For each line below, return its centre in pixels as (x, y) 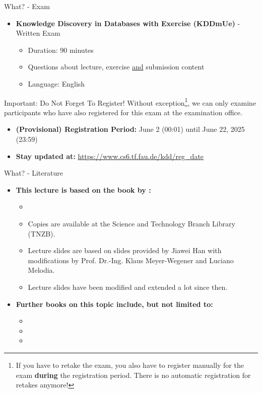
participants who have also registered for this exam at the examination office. (123, 112)
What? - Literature (34, 173)
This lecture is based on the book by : (83, 189)
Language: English (56, 83)
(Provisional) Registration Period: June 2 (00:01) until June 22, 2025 (130, 129)
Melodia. (41, 270)
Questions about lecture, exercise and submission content (116, 67)
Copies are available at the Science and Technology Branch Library (132, 223)
